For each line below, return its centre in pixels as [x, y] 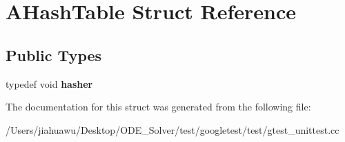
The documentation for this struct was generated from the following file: [158, 107]
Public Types [54, 55]
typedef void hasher [49, 83]
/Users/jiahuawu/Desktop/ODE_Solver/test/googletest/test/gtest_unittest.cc [172, 129]
